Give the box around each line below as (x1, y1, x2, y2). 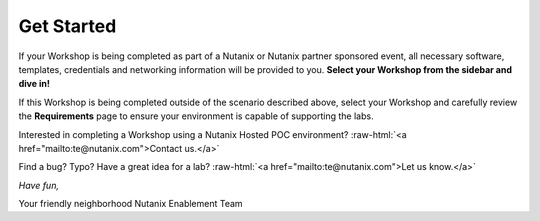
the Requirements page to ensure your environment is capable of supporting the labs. (18, 110, 374, 122)
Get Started (18, 15, 117, 37)
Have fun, (18, 179, 60, 191)
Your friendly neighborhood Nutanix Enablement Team (18, 198, 244, 210)
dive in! (18, 78, 50, 90)
